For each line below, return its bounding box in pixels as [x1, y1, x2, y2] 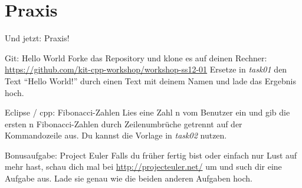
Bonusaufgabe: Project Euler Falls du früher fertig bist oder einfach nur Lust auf [5, 149, 297, 161]
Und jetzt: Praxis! [5, 32, 70, 44]
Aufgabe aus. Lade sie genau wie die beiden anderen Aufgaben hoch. [5, 172, 253, 184]
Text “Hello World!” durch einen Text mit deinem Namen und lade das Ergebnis [5, 74, 296, 87]
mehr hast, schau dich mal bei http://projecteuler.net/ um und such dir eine [5, 160, 282, 173]
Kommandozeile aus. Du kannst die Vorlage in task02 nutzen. [5, 129, 227, 141]
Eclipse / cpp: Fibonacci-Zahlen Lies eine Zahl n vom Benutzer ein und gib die [5, 106, 290, 118]
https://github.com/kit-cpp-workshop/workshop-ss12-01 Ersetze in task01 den [5, 63, 287, 75]
